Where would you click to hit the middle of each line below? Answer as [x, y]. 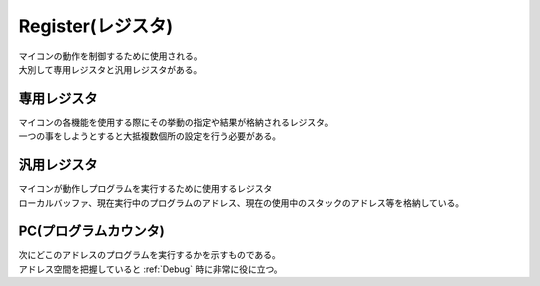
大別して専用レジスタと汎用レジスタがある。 [110, 69]
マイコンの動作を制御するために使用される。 [110, 56]
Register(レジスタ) [96, 26]
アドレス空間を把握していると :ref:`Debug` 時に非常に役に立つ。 [151, 269]
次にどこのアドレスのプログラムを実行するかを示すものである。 [150, 255]
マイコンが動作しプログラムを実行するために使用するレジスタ [145, 189]
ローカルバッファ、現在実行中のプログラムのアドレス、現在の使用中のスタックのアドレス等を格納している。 [241, 202]
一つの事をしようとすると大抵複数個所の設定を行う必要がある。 [150, 136]
